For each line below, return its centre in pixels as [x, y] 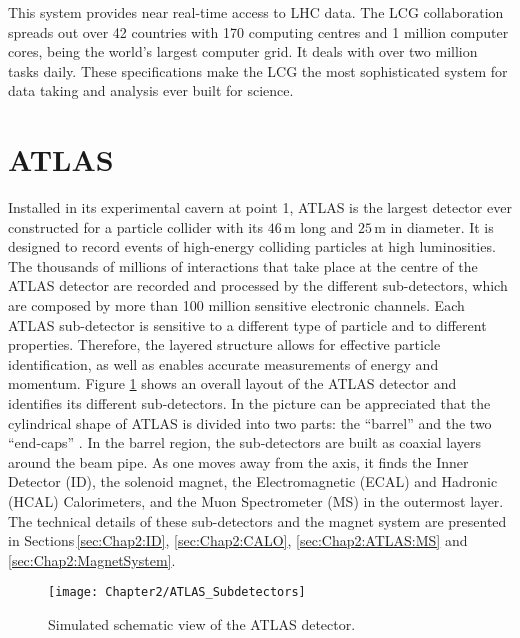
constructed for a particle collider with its [136, 226]
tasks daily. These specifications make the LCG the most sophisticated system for [258, 70]
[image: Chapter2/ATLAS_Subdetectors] [177, 592]
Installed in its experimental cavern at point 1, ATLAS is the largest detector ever [260, 207]
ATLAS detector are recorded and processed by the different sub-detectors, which [258, 285]
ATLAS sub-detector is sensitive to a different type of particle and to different [247, 324]
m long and [319, 226]
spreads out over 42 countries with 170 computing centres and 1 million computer [258, 31]
